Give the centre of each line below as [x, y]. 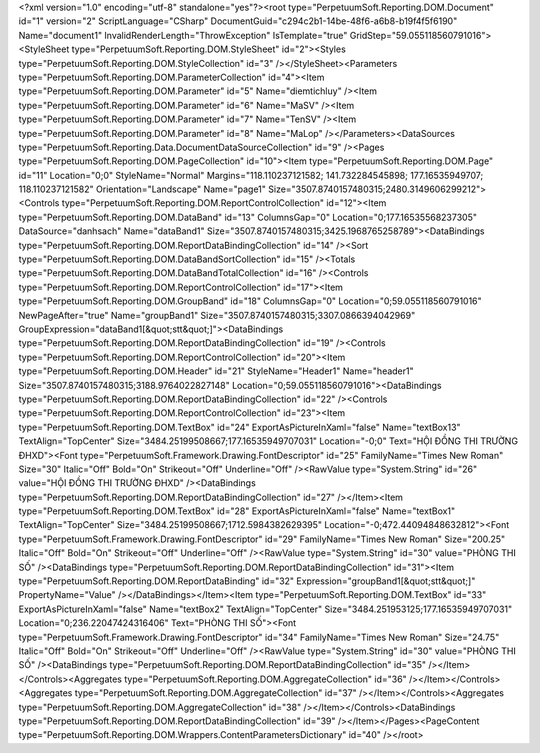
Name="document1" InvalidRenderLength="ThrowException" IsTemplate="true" [183, 35]
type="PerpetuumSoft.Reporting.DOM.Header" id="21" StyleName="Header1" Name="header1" [216, 371]
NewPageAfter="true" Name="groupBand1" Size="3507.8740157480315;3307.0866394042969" [217, 315]
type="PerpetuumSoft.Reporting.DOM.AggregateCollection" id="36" [265, 679]
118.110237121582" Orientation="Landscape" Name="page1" [142, 189]
